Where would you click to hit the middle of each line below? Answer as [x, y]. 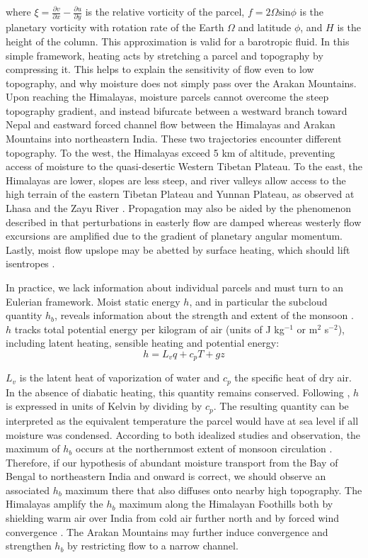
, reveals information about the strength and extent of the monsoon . [204, 315]
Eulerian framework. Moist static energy [93, 301]
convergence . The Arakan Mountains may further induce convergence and [167, 531]
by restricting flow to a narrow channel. [153, 546]
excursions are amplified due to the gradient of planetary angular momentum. [174, 236]
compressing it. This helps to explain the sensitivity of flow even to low [160, 69]
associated [28, 490]
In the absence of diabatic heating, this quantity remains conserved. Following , [178, 392]
